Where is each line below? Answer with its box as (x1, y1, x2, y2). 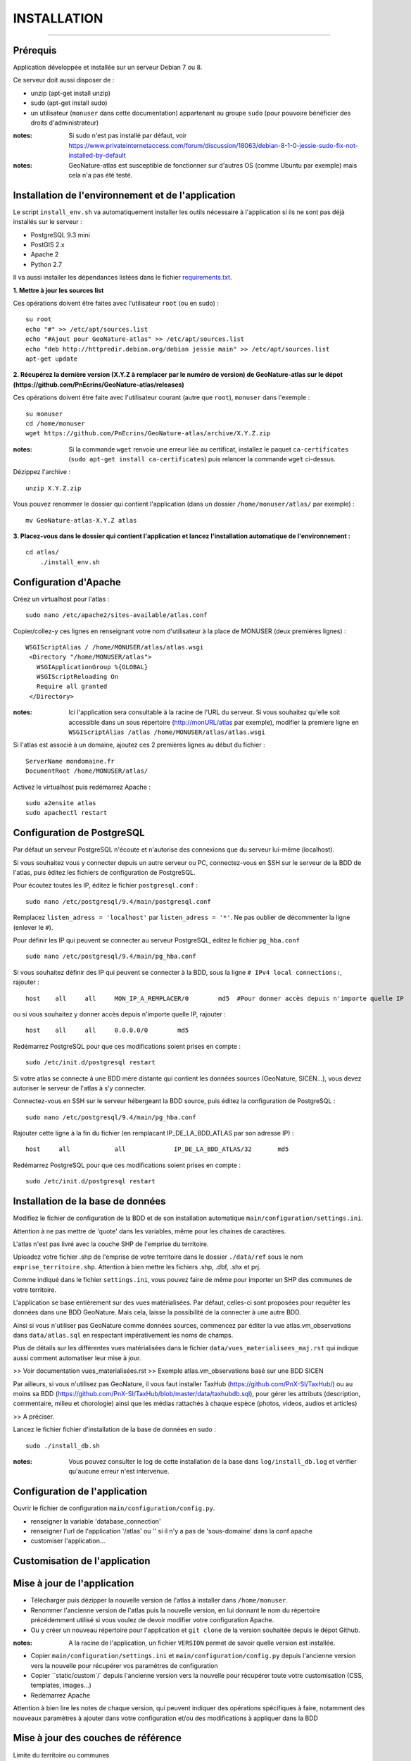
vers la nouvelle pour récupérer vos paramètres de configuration (30, 1661, 218, 1669)
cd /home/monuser (25, 419, 85, 428)
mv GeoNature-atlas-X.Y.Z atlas (25, 516, 137, 524)
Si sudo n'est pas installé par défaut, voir (68, 131, 187, 140)
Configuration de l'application (13, 1486, 148, 1498)
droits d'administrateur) (30, 118, 99, 127)
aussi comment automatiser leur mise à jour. (13, 1353, 141, 1362)
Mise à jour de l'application (13, 1578, 134, 1590)
